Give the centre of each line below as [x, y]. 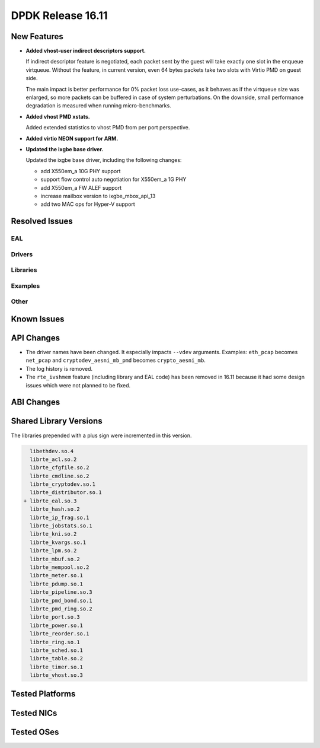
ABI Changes [36, 402]
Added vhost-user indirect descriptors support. [86, 51]
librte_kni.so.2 [53, 534]
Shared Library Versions [57, 421]
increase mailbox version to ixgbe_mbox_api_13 [98, 196]
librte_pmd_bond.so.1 [61, 600]
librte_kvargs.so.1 [58, 542]
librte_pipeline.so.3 [61, 592]
